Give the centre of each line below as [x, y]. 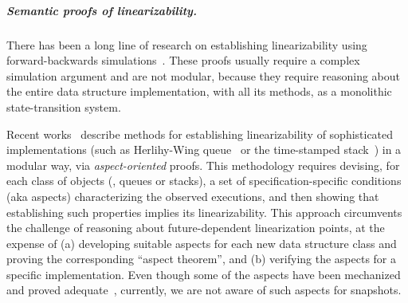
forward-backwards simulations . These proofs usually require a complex [183, 60]
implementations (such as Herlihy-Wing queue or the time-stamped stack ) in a [204, 150]
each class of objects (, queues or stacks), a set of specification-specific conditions [204, 181]
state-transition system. [64, 106]
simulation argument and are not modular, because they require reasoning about [204, 75]
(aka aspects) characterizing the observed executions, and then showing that [193, 196]
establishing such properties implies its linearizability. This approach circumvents [204, 212]
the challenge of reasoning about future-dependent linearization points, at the [196, 228]
